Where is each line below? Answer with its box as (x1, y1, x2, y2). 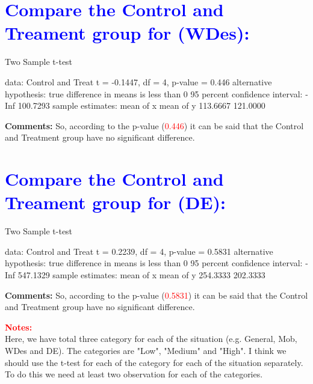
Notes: (5, 320, 33, 333)
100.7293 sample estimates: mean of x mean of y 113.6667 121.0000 (17, 99, 265, 112)
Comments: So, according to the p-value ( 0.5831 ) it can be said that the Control (5, 288, 308, 301)
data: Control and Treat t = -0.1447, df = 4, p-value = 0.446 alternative (5, 75, 272, 88)
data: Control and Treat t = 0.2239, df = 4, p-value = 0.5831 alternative (5, 245, 273, 257)
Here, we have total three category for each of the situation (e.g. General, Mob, (5, 332, 297, 345)
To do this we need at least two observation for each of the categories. (5, 368, 263, 380)
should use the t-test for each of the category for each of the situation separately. (5, 356, 303, 368)
